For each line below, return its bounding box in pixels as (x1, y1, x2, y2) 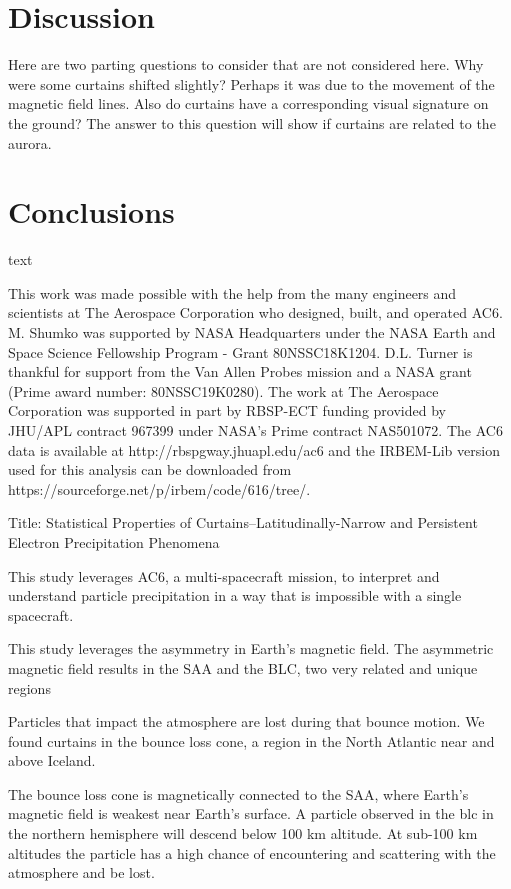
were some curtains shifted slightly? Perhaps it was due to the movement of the (8, 73, 495, 94)
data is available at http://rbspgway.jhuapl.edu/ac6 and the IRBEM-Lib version (8, 439, 500, 460)
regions (8, 677, 51, 698)
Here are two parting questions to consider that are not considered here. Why (8, 54, 484, 75)
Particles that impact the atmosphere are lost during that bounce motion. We (8, 711, 485, 732)
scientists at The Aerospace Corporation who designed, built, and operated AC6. (8, 302, 503, 323)
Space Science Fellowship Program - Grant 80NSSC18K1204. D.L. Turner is (8, 341, 473, 362)
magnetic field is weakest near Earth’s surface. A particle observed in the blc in (8, 803, 494, 824)
